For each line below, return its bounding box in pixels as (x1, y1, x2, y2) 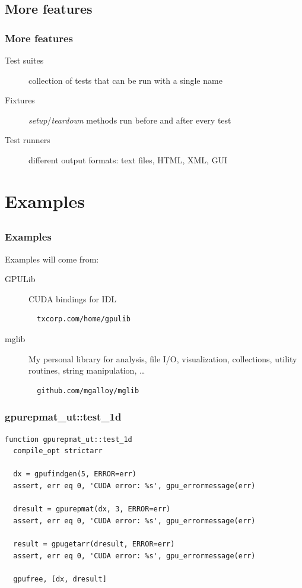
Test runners (5, 134, 50, 146)
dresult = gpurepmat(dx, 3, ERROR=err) (13, 505, 171, 514)
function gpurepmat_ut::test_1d (5, 435, 132, 444)
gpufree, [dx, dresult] (13, 574, 107, 583)
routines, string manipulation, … (28, 364, 145, 377)
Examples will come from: (5, 252, 99, 265)
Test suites (5, 54, 44, 66)
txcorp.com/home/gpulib (37, 315, 131, 324)
